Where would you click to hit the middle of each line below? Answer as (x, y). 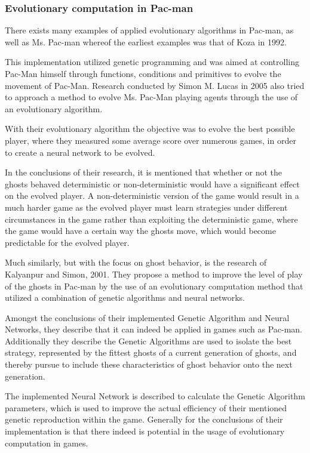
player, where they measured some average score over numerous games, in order (151, 140)
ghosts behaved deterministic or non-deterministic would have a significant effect (152, 184)
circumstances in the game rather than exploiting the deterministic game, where (151, 219)
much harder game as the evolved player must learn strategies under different (146, 207)
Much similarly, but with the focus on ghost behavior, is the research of (136, 262)
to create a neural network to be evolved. (80, 152)
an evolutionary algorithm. (54, 108)
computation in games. (47, 443)
